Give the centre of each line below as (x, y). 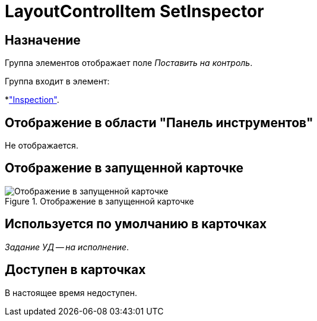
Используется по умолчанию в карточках (136, 224)
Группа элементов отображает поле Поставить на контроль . (129, 63)
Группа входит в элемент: (57, 81)
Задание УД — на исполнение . (67, 247)
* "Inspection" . (32, 100)
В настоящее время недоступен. (71, 292)
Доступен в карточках (75, 270)
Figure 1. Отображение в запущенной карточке (99, 201)
